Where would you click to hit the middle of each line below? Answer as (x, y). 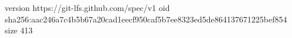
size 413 (19, 30)
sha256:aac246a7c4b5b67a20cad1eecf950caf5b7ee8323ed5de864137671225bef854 (146, 19)
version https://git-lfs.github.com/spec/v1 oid (87, 7)
